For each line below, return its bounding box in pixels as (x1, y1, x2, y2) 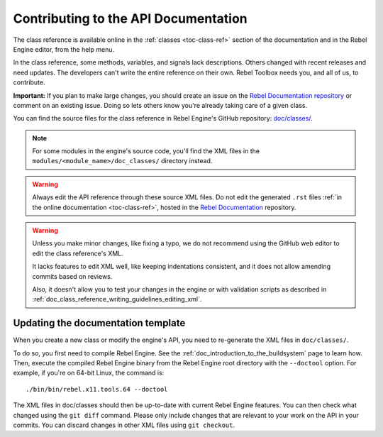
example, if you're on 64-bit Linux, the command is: (13, 369, 165, 377)
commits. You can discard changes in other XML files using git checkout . (13, 421, 235, 429)
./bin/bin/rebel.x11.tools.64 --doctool (26, 385, 168, 393)
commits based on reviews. (32, 272, 113, 280)
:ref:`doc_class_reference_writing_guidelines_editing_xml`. (32, 295, 202, 304)
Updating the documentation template (13, 317, 186, 329)
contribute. (13, 78, 45, 87)
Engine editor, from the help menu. (13, 45, 115, 53)
